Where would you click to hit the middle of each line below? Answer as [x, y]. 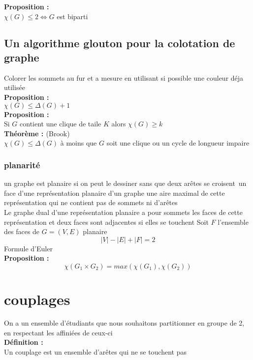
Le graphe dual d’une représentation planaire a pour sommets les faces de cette [123, 212]
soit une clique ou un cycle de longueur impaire [178, 143]
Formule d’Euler [28, 248]
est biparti [72, 16]
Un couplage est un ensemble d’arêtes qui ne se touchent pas [95, 351]
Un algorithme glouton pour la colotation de [120, 43]
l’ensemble [233, 222]
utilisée [15, 87]
